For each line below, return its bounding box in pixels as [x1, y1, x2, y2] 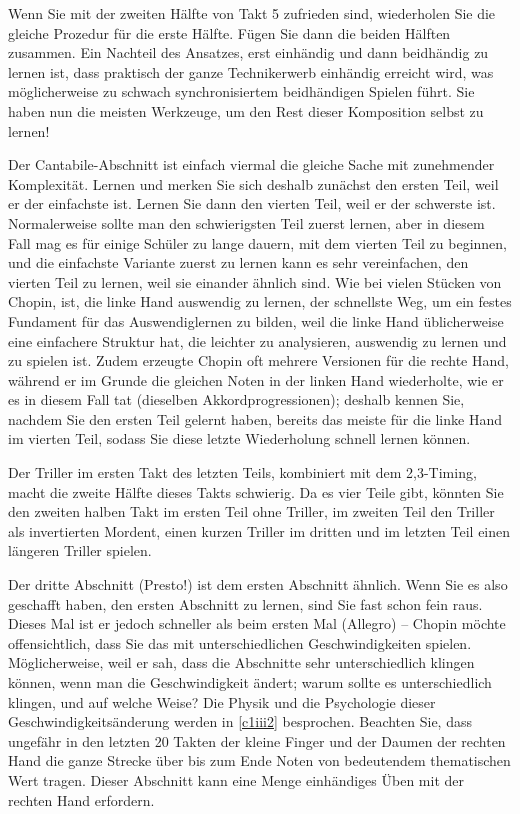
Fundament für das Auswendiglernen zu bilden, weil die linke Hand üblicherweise [8, 310, 504, 331]
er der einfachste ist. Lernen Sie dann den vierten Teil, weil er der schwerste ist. [8, 193, 496, 214]
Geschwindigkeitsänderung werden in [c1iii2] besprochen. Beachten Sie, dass [8, 711, 472, 732]
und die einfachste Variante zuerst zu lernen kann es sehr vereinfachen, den [8, 252, 469, 273]
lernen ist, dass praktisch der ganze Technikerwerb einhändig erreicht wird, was [8, 61, 494, 82]
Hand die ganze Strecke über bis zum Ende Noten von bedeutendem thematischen [8, 750, 511, 771]
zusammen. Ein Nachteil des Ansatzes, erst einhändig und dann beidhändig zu [8, 42, 489, 63]
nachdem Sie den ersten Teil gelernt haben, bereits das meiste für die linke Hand [8, 408, 502, 429]
